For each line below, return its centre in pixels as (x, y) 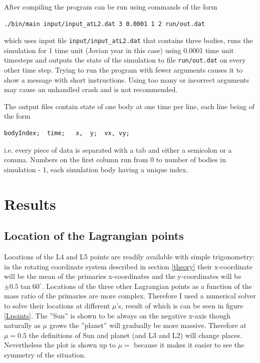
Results (30, 204)
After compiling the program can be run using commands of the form (111, 7)
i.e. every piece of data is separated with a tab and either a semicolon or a (118, 149)
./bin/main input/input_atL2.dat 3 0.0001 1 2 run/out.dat (104, 24)
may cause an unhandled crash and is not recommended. (91, 89)
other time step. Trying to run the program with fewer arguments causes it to (123, 70)
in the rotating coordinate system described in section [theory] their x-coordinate (128, 266)
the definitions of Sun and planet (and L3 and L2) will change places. (135, 335)
